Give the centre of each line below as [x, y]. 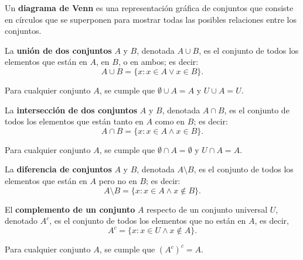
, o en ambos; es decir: [158, 62]
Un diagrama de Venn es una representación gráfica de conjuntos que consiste [149, 8]
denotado [21, 221]
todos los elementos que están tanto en [74, 121]
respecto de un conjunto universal [207, 209]
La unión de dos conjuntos [58, 50]
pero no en [118, 180]
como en [170, 121]
